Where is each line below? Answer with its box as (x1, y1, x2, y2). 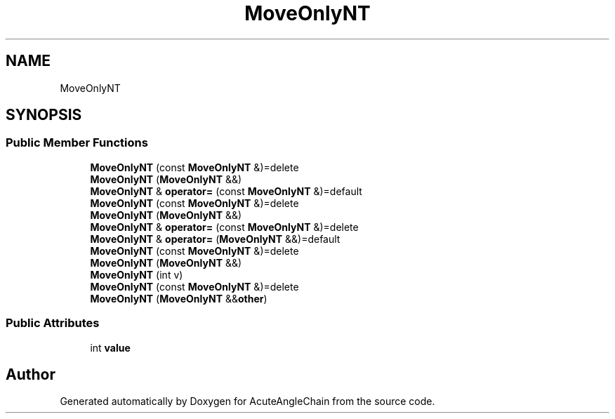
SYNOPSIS (6, 106, 82, 124)
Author (6, 365, 55, 383)
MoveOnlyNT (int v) (90, 268, 183, 281)
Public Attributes (6, 316, 100, 331)
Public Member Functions (6, 135, 148, 150)
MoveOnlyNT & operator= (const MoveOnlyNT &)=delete (90, 220, 359, 233)
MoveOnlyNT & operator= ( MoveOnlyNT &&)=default (90, 232, 340, 245)
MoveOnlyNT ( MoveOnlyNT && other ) (90, 292, 267, 305)
